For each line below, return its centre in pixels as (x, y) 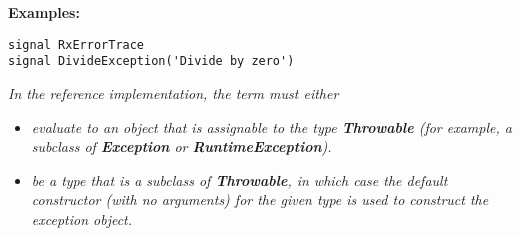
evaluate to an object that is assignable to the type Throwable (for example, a (271, 126)
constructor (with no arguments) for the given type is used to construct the (260, 199)
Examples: (44, 12)
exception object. (82, 218)
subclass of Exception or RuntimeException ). (181, 146)
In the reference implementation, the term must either (173, 92)
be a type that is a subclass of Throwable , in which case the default (239, 179)
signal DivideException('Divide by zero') (151, 61)
